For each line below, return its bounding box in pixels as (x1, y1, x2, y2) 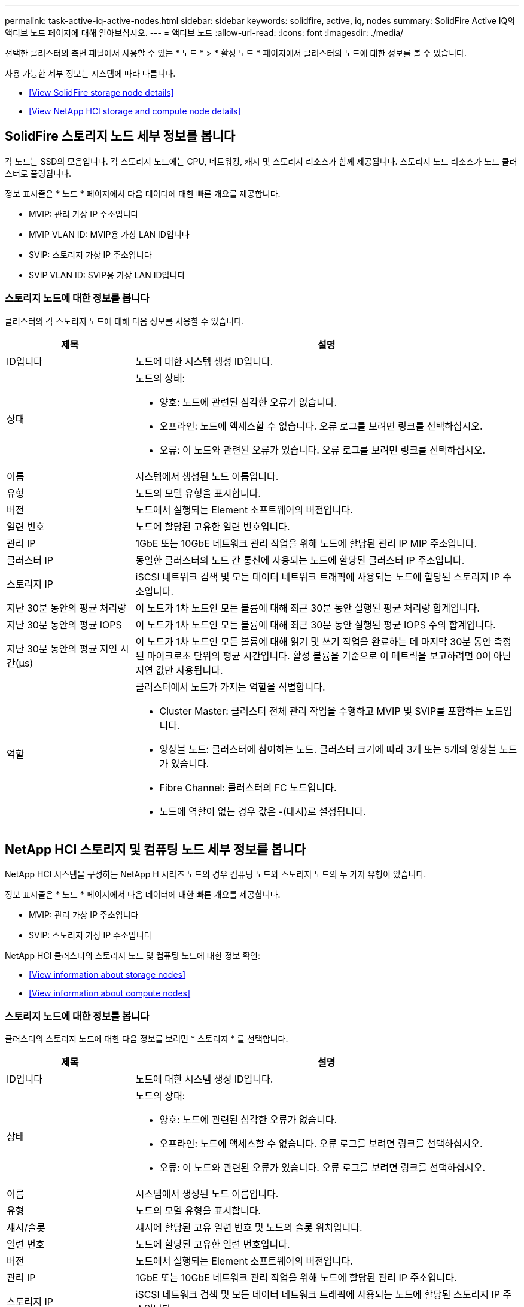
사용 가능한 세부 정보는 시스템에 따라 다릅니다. (5, 68, 176, 78)
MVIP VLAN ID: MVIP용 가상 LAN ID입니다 (29, 229, 190, 239)
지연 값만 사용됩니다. (135, 664, 223, 676)
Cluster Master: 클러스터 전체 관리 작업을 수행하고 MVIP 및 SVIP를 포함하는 (159, 704, 483, 717)
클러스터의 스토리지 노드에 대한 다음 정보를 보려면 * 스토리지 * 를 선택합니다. (5, 1034, 288, 1044)
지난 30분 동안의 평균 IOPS (7, 618, 122, 631)
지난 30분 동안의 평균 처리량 (7, 601, 126, 614)
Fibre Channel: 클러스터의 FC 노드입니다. (159, 781, 337, 794)
